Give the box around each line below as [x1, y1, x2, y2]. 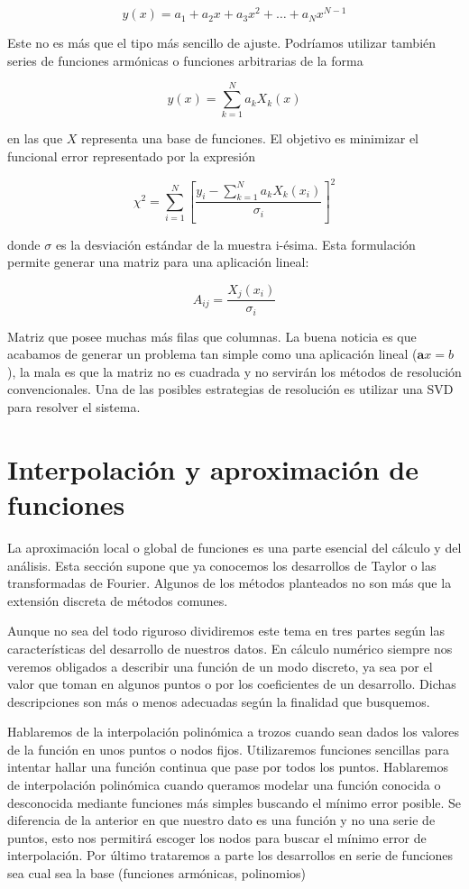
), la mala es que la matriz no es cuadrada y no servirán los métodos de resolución [7, 362, 462, 380]
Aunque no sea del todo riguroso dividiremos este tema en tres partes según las [7, 621, 445, 640]
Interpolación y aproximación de [7, 450, 418, 487]
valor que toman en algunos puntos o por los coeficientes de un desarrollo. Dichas [7, 674, 456, 693]
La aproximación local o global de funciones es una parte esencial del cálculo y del [7, 537, 462, 556]
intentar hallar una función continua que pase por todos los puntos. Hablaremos [7, 757, 449, 776]
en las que [7, 129, 63, 148]
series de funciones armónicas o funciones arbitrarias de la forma [7, 50, 363, 69]
